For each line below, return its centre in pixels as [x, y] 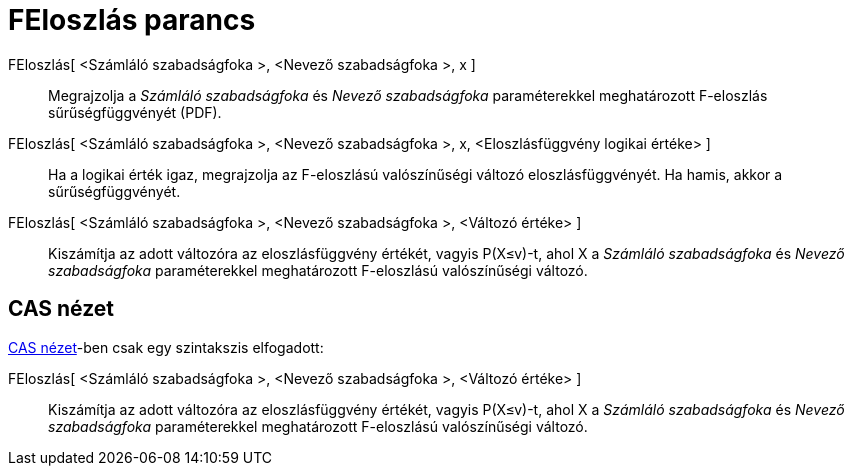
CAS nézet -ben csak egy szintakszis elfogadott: [166, 347]
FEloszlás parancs [132, 20]
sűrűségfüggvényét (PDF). [135, 112]
